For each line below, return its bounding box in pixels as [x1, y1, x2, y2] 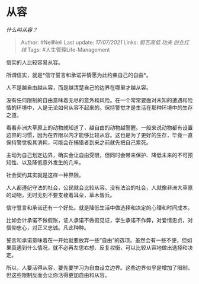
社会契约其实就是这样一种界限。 [6, 171, 84, 178]
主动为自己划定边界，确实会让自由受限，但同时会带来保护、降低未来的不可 [6, 151, 188, 158]
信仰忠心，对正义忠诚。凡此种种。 [6, 224, 89, 231]
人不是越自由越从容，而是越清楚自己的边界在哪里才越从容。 [6, 84, 152, 91]
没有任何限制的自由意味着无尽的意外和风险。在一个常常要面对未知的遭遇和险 [6, 96, 193, 104]
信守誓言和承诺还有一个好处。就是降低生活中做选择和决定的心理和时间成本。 [6, 204, 193, 211]
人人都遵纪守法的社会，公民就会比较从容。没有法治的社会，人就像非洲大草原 [6, 184, 193, 191]
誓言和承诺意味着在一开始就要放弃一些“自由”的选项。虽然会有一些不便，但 [6, 237, 188, 244]
